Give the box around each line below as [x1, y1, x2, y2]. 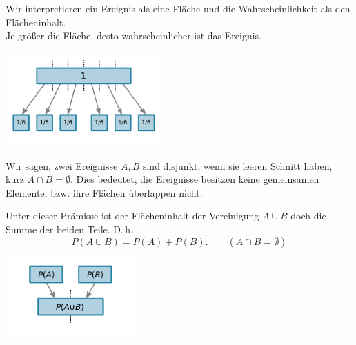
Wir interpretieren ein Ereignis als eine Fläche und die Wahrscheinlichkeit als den [6, 1, 350, 15]
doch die [290, 208, 326, 223]
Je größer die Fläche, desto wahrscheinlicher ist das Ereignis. [6, 28, 261, 43]
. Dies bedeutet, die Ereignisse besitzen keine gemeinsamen [70, 172, 319, 186]
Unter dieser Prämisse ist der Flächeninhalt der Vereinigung [6, 208, 259, 223]
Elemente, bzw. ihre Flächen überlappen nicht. [6, 185, 203, 199]
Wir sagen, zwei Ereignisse [6, 158, 118, 172]
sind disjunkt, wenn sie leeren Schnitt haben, [142, 158, 333, 172]
